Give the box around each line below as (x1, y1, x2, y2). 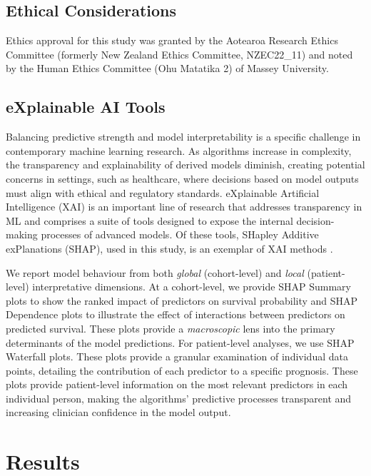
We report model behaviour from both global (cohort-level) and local (6, 265, 304, 280)
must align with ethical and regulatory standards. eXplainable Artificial (6, 185, 320, 200)
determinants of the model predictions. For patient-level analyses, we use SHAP (6, 335, 355, 350)
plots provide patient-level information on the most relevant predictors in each (6, 377, 348, 392)
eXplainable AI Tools (6, 96, 166, 118)
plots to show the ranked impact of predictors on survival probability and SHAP (6, 293, 358, 308)
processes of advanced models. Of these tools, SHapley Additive (41, 227, 319, 242)
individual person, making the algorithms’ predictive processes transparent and (6, 390, 352, 405)
